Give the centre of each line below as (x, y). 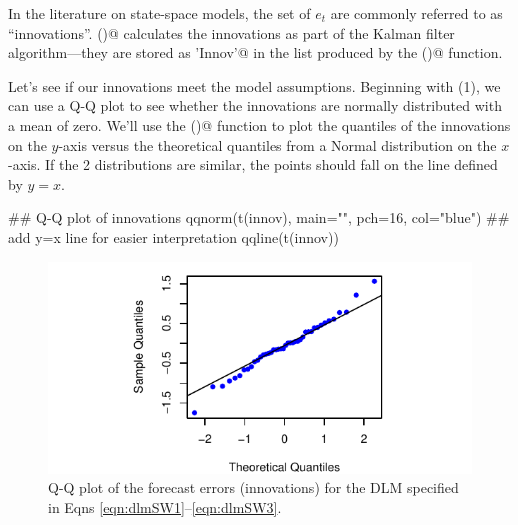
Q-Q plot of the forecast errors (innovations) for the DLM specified (253, 487)
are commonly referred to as (416, 13)
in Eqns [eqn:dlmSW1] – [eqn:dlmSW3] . (165, 506)
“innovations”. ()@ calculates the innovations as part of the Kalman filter (231, 32)
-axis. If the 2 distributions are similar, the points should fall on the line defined (253, 164)
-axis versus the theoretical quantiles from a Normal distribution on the (277, 144)
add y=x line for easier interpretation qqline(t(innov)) (173, 236)
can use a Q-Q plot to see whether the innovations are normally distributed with (255, 105)
